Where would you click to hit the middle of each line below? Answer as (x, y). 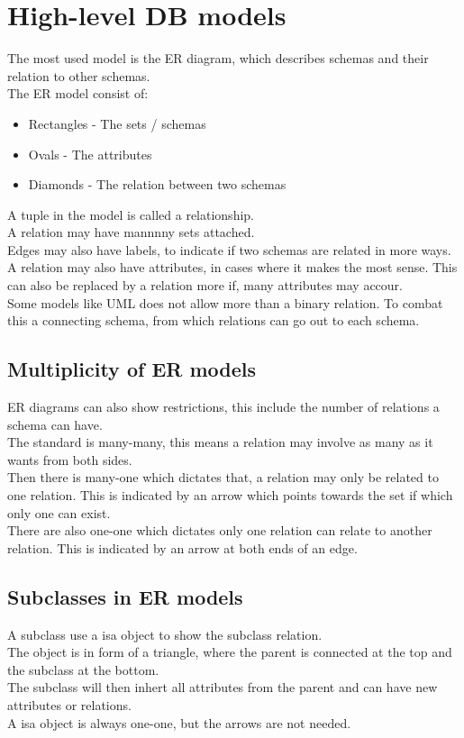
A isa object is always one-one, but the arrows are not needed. (179, 722)
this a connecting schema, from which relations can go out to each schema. (214, 320)
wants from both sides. (70, 459)
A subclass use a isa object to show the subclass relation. (165, 634)
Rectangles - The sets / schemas (117, 123)
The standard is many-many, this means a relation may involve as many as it (220, 442)
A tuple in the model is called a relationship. (131, 214)
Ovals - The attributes (90, 154)
